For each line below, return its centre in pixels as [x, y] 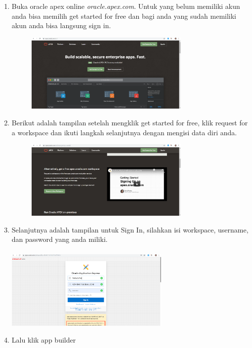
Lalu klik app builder [44, 339]
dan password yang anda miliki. [60, 239]
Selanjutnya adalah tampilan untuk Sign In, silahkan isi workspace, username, [130, 229]
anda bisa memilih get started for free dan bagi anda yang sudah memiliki [124, 16]
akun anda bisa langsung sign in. [61, 25]
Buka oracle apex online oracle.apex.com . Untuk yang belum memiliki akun [126, 6]
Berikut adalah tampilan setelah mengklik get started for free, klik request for [130, 123]
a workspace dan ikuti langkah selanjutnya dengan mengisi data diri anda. [124, 132]
